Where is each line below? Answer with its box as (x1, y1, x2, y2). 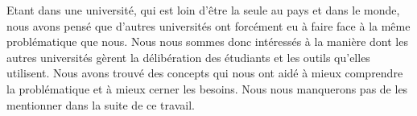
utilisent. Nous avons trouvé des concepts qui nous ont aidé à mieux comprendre (6, 64, 403, 81)
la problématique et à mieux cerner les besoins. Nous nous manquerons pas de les (6, 80, 408, 97)
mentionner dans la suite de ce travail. (6, 96, 195, 113)
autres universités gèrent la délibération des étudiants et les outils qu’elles (6, 48, 370, 65)
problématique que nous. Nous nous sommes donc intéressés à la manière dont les (6, 33, 408, 50)
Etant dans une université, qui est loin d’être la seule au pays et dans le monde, (6, 2, 400, 18)
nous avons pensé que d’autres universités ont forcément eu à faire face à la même (6, 17, 411, 34)
